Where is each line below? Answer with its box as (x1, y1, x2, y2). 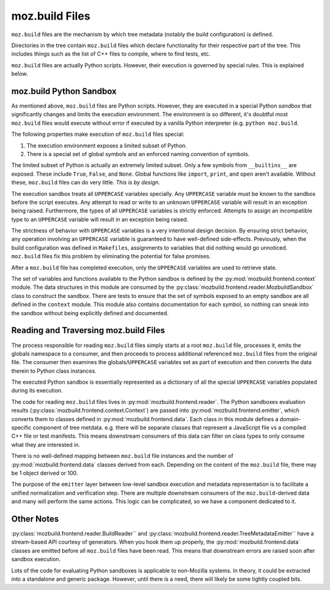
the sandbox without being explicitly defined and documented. (11, 309, 169, 316)
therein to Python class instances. (11, 367, 97, 375)
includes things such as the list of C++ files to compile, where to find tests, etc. (11, 50, 211, 58)
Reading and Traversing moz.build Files (11, 325, 165, 336)
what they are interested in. (11, 441, 81, 448)
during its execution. (11, 387, 63, 394)
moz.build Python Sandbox (11, 86, 117, 96)
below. (11, 70, 28, 78)
